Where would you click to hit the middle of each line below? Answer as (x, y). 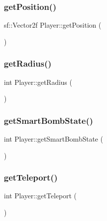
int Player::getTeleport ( (40, 196)
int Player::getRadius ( (38, 82)
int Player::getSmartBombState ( (53, 139)
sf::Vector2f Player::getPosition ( (53, 25)
